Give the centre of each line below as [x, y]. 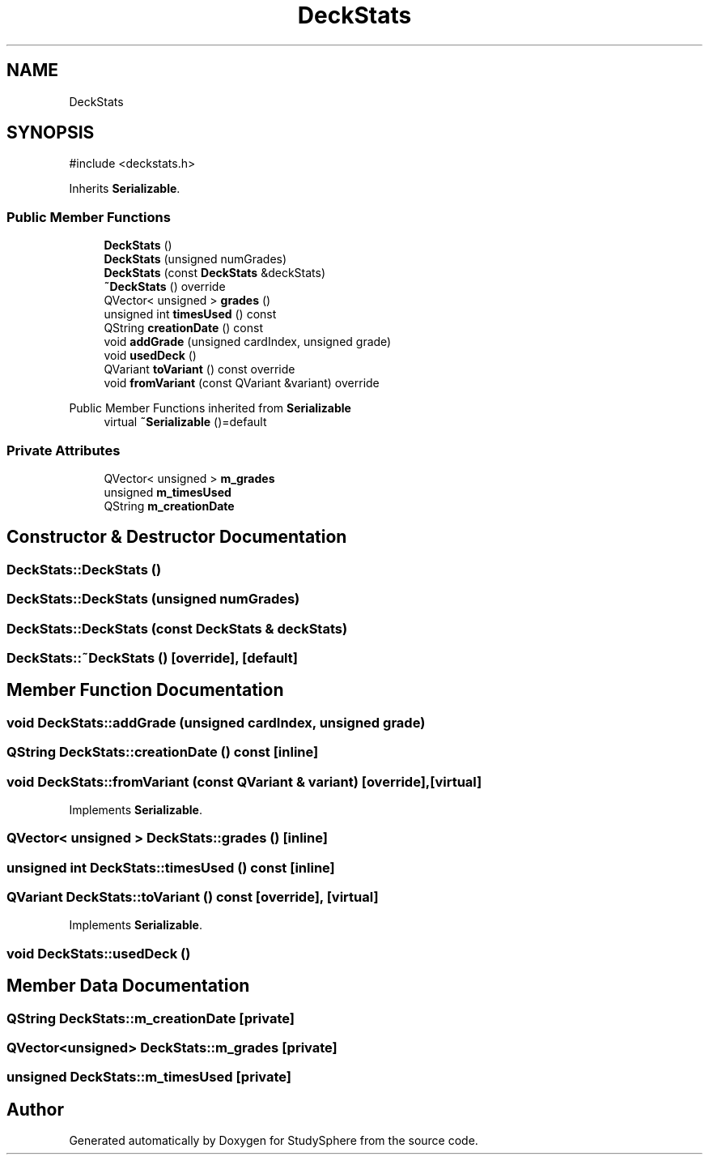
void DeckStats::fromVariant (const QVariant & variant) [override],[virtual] [244, 781]
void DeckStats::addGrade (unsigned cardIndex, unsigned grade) [216, 722]
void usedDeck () [150, 356]
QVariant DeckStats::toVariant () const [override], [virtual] [193, 897]
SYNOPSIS [51, 133]
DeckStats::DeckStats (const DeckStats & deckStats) [177, 628]
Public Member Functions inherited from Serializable [210, 408]
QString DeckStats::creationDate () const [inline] [163, 752]
